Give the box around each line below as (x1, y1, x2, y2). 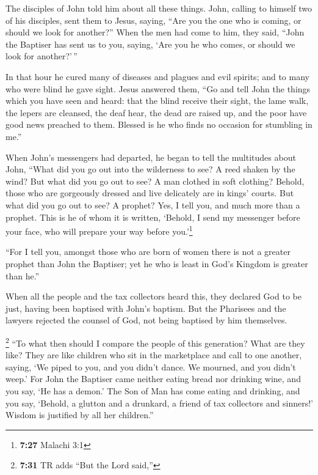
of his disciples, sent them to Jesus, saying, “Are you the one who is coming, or (5, 13, 302, 26)
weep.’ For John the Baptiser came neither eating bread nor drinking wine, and (5, 372, 301, 385)
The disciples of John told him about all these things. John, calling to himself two (5, 2, 313, 14)
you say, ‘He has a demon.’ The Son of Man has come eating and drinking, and (5, 384, 300, 397)
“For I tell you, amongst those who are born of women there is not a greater (5, 245, 291, 258)
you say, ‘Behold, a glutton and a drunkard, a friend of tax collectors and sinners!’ (5, 396, 313, 409)
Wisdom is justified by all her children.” (5, 408, 154, 421)
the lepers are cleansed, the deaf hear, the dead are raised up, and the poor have (5, 106, 307, 119)
